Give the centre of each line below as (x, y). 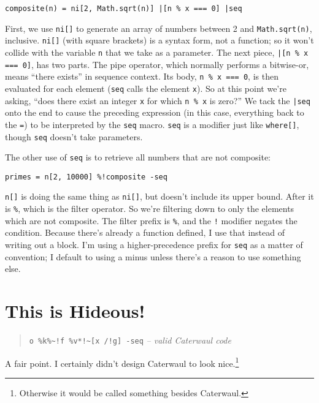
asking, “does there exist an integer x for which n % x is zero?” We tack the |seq (158, 100)
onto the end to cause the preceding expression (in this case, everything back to (155, 112)
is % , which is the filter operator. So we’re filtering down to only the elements (150, 209)
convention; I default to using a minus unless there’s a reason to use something (153, 256)
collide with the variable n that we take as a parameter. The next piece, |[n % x (157, 52)
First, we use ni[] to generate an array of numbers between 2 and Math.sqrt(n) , (159, 28)
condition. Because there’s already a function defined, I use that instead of (145, 232)
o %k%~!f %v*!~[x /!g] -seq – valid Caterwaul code (130, 340)
